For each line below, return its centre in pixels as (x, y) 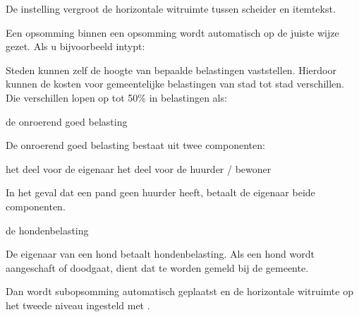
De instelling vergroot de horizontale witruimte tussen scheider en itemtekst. (171, 8)
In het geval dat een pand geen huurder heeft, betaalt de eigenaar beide (160, 192)
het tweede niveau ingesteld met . (78, 305)
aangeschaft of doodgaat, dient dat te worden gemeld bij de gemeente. (157, 267)
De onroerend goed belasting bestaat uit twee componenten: (135, 145)
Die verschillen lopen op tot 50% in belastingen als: (116, 97)
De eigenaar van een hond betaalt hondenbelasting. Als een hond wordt (160, 254)
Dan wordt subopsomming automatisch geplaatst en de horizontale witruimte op (179, 291)
